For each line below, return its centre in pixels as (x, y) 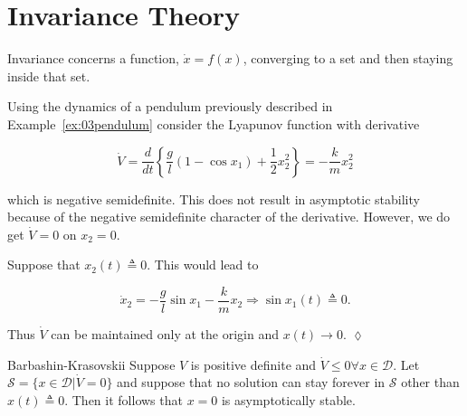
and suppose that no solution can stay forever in (251, 382)
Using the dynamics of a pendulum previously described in (170, 106)
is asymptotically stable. (288, 399)
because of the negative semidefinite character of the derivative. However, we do (229, 217)
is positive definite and (253, 364)
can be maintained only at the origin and (165, 333)
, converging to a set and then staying (348, 58)
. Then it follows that (124, 399)
